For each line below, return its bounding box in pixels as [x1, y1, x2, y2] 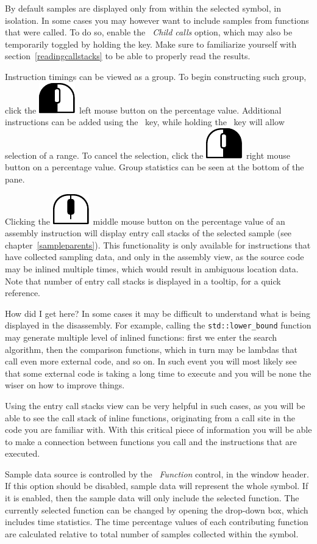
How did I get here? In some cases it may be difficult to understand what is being [5, 306, 310, 319]
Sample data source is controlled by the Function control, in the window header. [5, 467, 309, 480]
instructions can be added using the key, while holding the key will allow [5, 115, 285, 128]
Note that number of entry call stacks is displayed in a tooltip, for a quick [5, 274, 281, 287]
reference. [5, 286, 41, 299]
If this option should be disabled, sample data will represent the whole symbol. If [5, 479, 308, 492]
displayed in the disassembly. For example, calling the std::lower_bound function [5, 319, 312, 332]
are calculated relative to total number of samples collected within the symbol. [5, 527, 299, 540]
